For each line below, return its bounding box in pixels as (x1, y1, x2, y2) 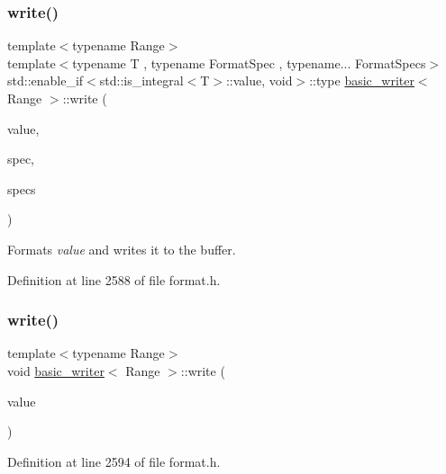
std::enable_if (7, 71, 84, 90)
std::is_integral (99, 71, 184, 90)
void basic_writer (7, 361, 105, 380)
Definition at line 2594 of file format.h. (7, 452, 221, 470)
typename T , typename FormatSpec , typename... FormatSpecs (72, 53, 426, 72)
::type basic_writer (309, 71, 414, 90)
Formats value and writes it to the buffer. (7, 239, 236, 258)
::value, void (225, 71, 293, 90)
